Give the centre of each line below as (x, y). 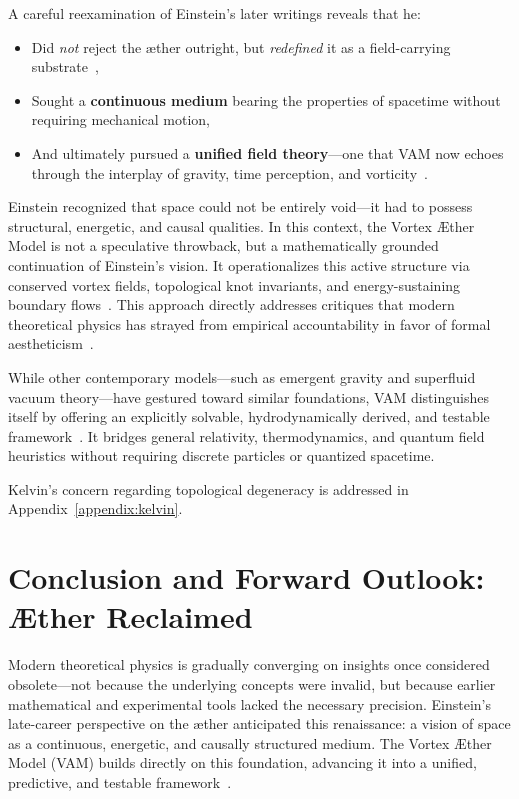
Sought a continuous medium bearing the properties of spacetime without (266, 99)
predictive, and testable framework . (120, 781)
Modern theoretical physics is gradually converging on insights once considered (249, 664)
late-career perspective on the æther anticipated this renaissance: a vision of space (259, 723)
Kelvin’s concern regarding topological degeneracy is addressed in (208, 488)
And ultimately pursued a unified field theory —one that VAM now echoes (267, 152)
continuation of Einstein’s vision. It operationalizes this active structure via (239, 264)
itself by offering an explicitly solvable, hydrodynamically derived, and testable (249, 416)
